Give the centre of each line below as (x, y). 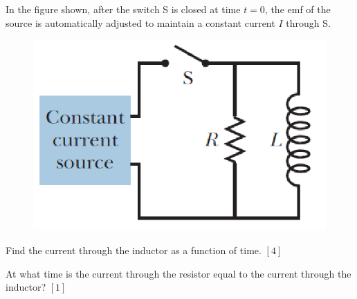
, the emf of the (297, 9)
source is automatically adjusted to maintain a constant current (140, 22)
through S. (308, 22)
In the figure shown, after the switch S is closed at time (123, 9)
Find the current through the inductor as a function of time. (134, 250)
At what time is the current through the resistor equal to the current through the (178, 273)
